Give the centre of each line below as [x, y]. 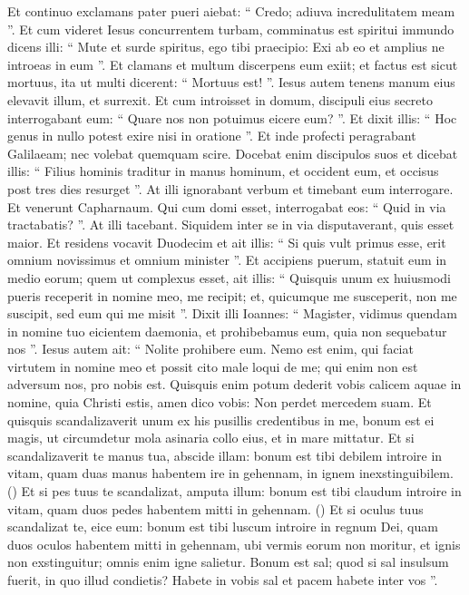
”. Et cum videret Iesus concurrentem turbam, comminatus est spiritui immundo [231, 29]
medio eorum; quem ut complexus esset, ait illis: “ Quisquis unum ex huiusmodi [230, 277]
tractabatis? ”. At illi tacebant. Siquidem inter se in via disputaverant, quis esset [231, 224]
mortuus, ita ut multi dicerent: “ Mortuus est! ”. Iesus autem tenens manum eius [231, 82]
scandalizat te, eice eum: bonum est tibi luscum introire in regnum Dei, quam [223, 527]
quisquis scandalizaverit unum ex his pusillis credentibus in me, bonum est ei [221, 419]
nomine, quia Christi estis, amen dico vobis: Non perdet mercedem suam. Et [220, 402]
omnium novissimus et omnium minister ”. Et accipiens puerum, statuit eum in [227, 260]
